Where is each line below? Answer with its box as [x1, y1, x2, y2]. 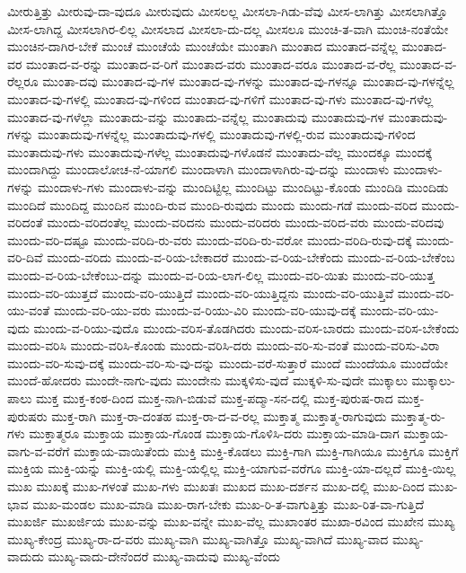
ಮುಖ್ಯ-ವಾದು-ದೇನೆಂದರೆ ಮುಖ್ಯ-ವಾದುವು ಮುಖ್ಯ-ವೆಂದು [48, 547, 280, 566]
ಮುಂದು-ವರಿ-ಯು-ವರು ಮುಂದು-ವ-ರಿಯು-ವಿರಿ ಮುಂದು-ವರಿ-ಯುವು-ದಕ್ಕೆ [53, 301, 356, 320]
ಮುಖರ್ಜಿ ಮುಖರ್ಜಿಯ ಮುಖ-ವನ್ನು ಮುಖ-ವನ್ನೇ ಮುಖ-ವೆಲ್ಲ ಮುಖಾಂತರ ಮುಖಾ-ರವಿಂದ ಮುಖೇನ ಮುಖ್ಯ [7, 512, 455, 531]
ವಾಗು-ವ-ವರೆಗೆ [7, 441, 70, 460]
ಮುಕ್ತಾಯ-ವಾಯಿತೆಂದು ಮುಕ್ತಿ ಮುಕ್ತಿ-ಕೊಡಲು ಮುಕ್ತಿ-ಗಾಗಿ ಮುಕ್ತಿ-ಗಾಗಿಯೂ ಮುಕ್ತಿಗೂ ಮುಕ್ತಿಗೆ [74, 441, 459, 460]
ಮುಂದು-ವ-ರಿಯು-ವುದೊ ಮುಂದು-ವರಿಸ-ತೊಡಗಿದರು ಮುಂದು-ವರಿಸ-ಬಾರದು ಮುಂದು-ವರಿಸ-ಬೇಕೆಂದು [33, 318, 460, 337]
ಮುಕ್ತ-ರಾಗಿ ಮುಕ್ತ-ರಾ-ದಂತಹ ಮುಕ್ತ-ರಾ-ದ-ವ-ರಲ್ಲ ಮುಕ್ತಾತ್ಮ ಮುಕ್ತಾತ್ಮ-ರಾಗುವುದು [51, 406, 387, 425]
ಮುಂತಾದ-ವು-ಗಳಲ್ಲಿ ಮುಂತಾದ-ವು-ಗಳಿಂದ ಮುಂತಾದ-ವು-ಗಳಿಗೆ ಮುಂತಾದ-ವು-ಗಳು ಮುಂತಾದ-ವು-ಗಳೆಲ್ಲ [7, 89, 434, 108]
